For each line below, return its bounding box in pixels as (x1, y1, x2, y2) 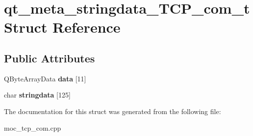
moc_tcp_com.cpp (4, 122, 61, 133)
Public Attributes (4, 50, 95, 65)
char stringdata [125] (4, 90, 71, 100)
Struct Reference (4, 17, 121, 37)
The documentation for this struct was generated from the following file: (4, 106, 221, 116)
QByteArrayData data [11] (4, 73, 86, 83)
